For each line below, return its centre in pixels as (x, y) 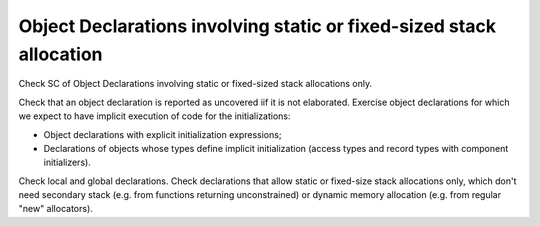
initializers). (67, 162)
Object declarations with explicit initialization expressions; (162, 134)
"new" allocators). (56, 209)
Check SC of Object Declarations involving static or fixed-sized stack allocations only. (195, 84)
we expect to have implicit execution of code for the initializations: (154, 116)
